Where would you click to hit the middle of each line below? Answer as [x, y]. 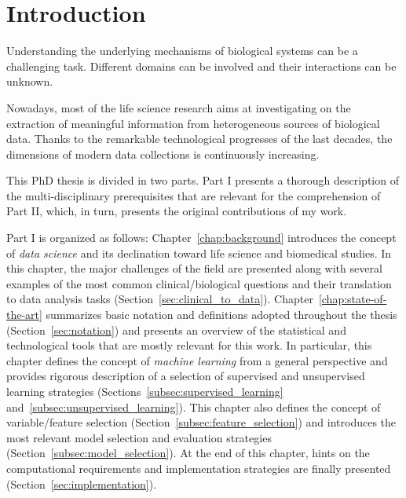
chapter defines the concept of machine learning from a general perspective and [197, 360]
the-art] [24, 315]
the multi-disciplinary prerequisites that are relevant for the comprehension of [194, 195]
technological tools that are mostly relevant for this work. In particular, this [189, 345]
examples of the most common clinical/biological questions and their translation [199, 283]
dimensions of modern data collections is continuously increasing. [163, 154]
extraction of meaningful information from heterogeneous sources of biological [193, 123]
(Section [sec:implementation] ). [82, 483]
